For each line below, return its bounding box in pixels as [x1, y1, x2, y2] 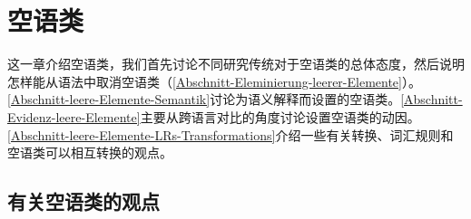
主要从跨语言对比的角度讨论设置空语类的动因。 [140, 107, 420, 126]
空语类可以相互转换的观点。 [7, 143, 172, 162]
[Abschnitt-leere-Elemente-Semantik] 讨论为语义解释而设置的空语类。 [7, 90, 401, 109]
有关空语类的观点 [7, 187, 160, 215]
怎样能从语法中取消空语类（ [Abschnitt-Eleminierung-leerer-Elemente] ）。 [7, 71, 421, 90]
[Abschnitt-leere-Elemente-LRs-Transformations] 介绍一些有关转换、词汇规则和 [7, 125, 454, 144]
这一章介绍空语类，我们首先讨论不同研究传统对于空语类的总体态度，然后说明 [7, 54, 465, 73]
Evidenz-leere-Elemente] [7, 107, 141, 126]
